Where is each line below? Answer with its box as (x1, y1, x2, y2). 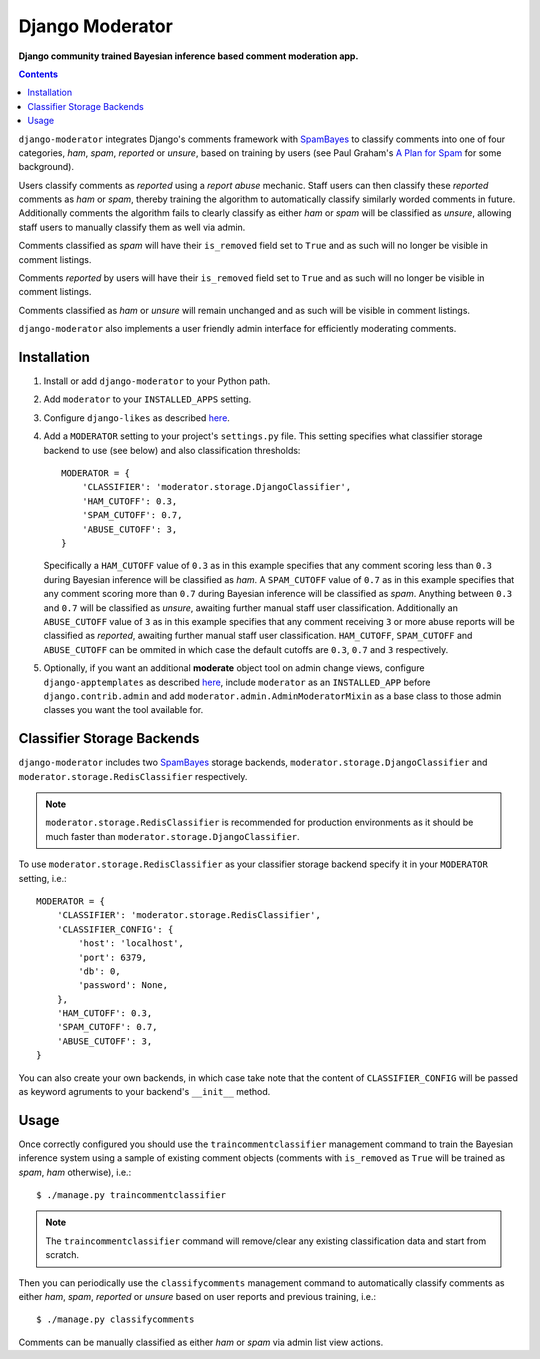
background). (18, 161, 75, 173)
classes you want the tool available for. (43, 704, 204, 716)
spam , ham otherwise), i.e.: (18, 1166, 132, 1178)
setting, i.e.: (18, 872, 67, 884)
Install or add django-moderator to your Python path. (43, 375, 271, 387)
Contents (18, 68, 59, 80)
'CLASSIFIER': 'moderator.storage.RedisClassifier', (56, 910, 322, 921)
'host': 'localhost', (78, 938, 185, 949)
